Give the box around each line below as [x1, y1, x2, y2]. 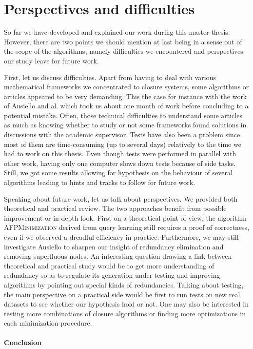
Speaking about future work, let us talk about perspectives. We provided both [4, 193, 238, 204]
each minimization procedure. [4, 318, 92, 328]
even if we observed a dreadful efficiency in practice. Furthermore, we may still [4, 232, 239, 242]
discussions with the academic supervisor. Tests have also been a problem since [4, 129, 240, 140]
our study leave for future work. [4, 55, 99, 65]
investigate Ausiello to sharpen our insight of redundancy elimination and [4, 241, 224, 251]
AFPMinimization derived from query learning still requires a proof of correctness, [4, 222, 250, 232]
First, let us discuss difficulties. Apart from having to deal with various [4, 72, 216, 82]
